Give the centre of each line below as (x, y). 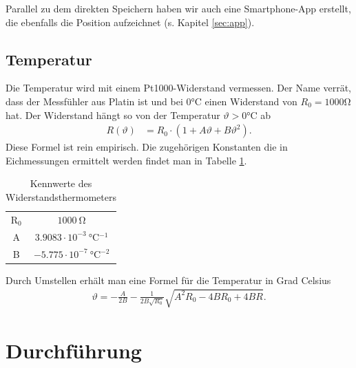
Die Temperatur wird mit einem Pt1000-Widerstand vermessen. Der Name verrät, (178, 88)
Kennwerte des (61, 183)
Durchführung (74, 350)
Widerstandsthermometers (61, 196)
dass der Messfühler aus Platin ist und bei (94, 101)
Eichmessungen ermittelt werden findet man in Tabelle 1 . (126, 160)
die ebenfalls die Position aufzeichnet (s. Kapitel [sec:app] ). (130, 22)
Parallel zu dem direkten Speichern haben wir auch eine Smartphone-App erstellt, (178, 8)
